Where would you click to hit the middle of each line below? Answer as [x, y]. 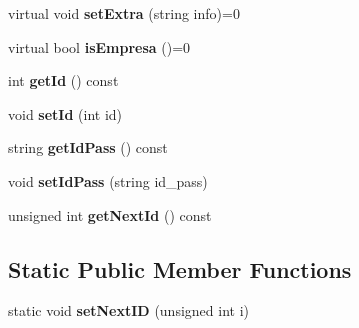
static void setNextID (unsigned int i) [128, 310]
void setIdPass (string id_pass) [108, 180]
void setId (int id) [65, 113]
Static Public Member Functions [180, 268]
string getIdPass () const [88, 147]
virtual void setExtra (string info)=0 [124, 13]
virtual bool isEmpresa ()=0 [99, 46]
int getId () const [63, 80]
